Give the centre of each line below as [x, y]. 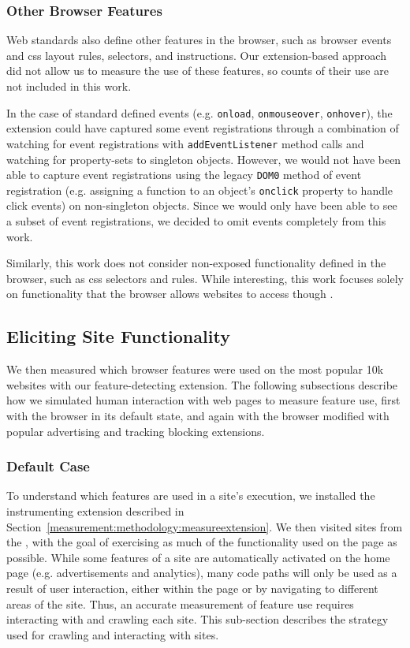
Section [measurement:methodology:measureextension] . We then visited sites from [205, 526]
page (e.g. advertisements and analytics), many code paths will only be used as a [202, 573]
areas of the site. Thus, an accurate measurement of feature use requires [180, 603]
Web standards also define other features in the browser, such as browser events [199, 40]
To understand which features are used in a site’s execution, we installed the [191, 495]
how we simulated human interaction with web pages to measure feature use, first [203, 400]
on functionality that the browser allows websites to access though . [170, 294]
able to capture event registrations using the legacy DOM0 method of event [184, 175]
